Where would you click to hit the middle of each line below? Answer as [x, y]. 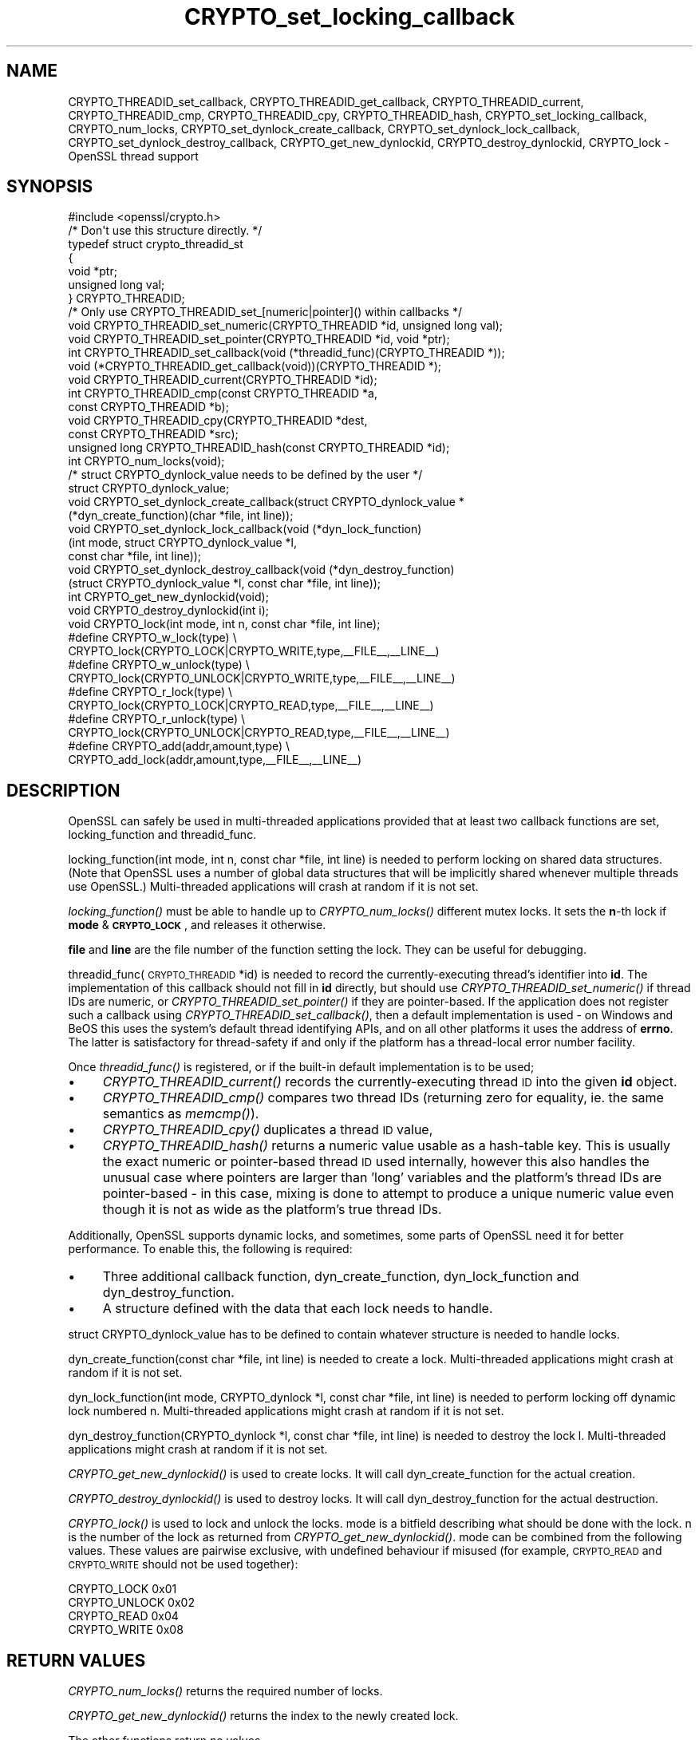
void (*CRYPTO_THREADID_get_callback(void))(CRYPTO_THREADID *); [255, 366]
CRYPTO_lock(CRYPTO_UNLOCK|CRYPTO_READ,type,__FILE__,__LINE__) [259, 733]
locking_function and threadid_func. [162, 835]
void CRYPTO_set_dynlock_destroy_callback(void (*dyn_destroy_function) [261, 570]
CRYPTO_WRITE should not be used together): [183, 1564]
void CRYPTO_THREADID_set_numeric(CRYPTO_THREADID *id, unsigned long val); [286, 326]
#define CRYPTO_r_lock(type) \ [150, 692]
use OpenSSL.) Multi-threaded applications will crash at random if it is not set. [273, 887]
